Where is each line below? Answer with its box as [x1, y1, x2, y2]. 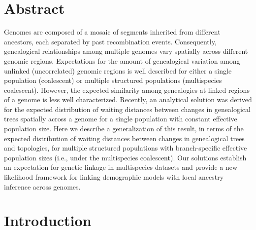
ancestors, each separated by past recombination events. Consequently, [4, 36, 217, 46]
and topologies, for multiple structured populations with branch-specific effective [4, 143, 247, 153]
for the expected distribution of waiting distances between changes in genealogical [4, 104, 251, 114]
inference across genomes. [4, 181, 81, 192]
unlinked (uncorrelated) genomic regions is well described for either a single [4, 65, 232, 76]
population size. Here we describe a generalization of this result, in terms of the [4, 123, 244, 134]
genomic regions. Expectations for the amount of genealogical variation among [4, 55, 240, 66]
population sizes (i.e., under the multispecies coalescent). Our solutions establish [4, 152, 247, 162]
